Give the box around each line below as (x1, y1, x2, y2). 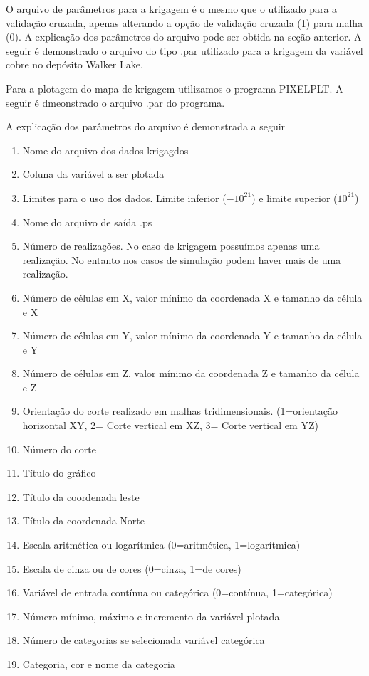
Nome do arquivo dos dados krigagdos (22, 142, 189, 157)
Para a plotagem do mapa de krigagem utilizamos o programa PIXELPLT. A (6, 80, 343, 95)
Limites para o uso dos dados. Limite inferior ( (22, 190, 227, 205)
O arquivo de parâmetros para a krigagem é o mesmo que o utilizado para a (6, 1, 338, 16)
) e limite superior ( (251, 190, 338, 205)
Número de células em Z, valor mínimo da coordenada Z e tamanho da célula (22, 366, 360, 381)
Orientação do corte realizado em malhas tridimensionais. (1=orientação (22, 403, 338, 418)
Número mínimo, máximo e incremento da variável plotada (22, 608, 280, 623)
